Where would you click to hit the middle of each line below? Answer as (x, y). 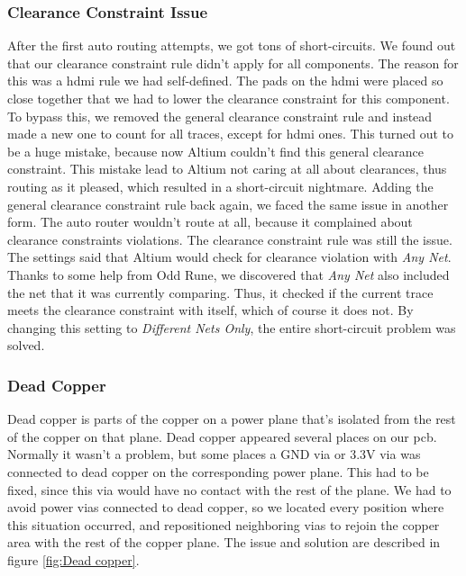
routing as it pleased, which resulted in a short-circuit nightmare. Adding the (220, 186)
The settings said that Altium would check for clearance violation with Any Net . (229, 257)
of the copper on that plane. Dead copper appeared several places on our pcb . (222, 436)
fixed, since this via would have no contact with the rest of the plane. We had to (229, 489)
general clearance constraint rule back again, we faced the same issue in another (228, 204)
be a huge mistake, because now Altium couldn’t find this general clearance (215, 151)
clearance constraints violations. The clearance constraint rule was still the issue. (230, 239)
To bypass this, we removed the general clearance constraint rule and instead (220, 116)
